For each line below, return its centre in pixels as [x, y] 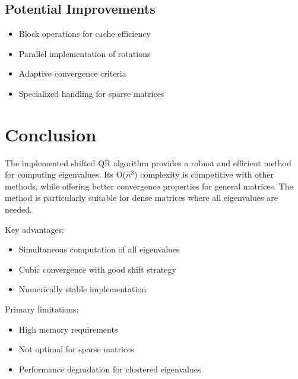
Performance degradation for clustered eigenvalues [110, 369]
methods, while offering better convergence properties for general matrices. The [149, 186]
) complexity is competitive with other [204, 174]
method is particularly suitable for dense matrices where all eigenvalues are [141, 198]
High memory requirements [68, 329]
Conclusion [51, 134]
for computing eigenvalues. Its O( [65, 174]
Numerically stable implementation [83, 289]
